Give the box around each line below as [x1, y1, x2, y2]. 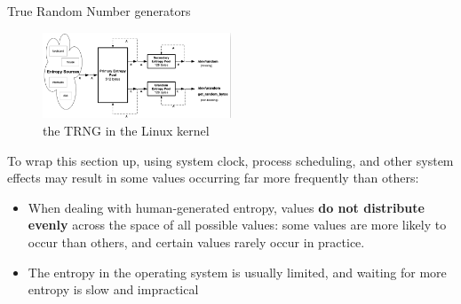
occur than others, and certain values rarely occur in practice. [28, 233, 365, 252]
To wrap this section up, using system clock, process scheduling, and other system [7, 151, 454, 169]
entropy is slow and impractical [28, 280, 199, 299]
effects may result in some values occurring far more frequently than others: [7, 168, 419, 187]
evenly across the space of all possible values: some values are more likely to [28, 215, 447, 234]
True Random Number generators [7, 2, 191, 19]
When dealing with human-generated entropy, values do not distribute [28, 198, 425, 216]
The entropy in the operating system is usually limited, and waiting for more [28, 262, 447, 281]
